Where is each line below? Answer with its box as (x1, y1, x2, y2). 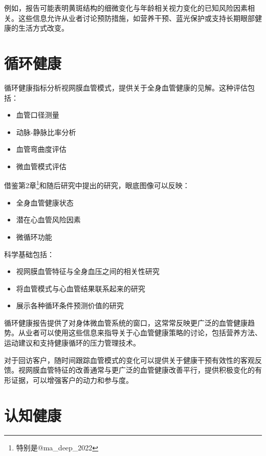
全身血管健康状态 (16, 197, 74, 208)
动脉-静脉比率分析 (16, 126, 76, 137)
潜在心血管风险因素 (16, 214, 81, 225)
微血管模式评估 (16, 161, 66, 171)
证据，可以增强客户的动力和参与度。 (11, 374, 133, 385)
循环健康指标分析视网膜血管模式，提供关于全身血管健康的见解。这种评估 (4, 82, 248, 93)
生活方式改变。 (18, 22, 69, 33)
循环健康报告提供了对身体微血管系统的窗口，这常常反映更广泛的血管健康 (4, 317, 248, 328)
